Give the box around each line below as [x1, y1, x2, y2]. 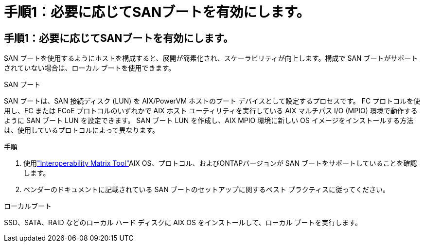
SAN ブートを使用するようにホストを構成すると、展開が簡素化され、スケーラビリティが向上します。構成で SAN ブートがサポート [4, 54, 418, 63]
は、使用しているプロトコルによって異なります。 [4, 126, 159, 135]
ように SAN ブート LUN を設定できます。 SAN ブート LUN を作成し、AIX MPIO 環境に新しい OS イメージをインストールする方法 [4, 116, 414, 125]
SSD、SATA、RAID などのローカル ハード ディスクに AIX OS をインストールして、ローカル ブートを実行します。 [4, 218, 362, 227]
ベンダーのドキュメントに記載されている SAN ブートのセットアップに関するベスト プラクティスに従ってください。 [23, 185, 389, 194]
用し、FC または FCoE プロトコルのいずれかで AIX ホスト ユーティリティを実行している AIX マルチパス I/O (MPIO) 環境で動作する [4, 106, 418, 115]
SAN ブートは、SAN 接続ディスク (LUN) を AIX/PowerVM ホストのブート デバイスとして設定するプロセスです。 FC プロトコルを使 [4, 97, 421, 105]
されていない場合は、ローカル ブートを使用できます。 [4, 64, 176, 72]
